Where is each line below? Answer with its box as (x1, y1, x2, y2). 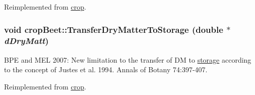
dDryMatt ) (4, 34, 49, 47)
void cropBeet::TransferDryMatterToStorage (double (4, 23, 223, 35)
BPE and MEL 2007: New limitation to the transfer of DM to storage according (4, 54, 251, 65)
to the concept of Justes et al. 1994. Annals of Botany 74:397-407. (4, 64, 208, 75)
